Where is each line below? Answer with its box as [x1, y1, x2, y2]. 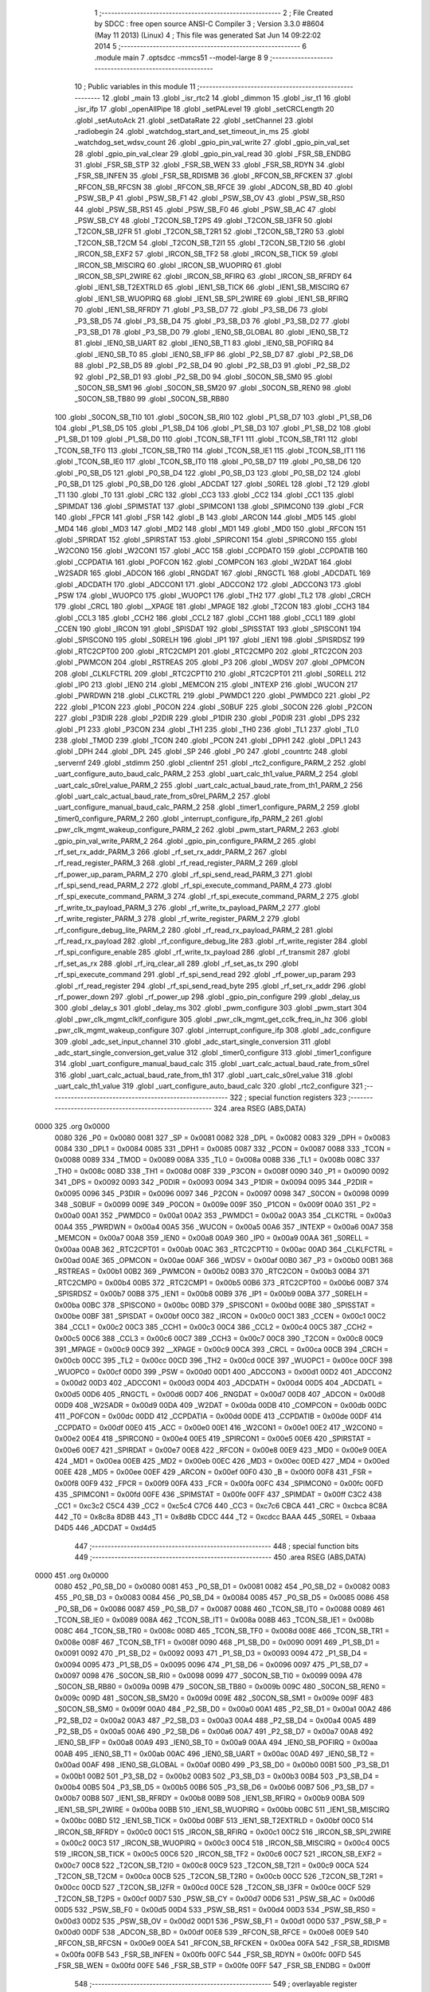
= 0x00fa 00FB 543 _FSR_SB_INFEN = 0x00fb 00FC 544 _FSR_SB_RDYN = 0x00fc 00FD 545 [54, 1949, 362, 1959]
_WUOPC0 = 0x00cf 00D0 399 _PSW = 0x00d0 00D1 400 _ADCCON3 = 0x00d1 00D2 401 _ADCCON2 [54, 1367, 393, 1376]
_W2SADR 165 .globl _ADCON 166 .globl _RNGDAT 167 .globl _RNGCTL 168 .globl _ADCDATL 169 [54, 568, 371, 578]
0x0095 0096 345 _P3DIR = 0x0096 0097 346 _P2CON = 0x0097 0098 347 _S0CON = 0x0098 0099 [54, 1188, 389, 1198]
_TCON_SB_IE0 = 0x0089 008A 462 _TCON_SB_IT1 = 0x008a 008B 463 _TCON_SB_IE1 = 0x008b [54, 1615, 374, 1625]
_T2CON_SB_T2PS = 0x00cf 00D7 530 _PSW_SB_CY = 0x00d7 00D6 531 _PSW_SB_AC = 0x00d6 [54, 1893, 375, 1904]
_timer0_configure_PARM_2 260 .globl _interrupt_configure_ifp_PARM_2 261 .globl [54, 814, 323, 823]
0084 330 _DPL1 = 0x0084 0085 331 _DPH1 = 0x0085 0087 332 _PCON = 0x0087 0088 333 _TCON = [54, 1144, 392, 1154]
